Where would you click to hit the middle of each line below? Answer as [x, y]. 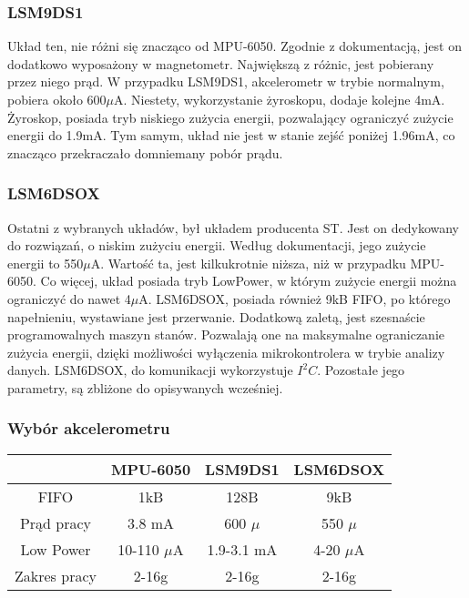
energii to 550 [46, 263]
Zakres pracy [56, 575]
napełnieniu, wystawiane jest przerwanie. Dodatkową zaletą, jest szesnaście [216, 316]
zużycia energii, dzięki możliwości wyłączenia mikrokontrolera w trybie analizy [226, 352]
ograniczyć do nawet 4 [69, 298]
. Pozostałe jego [361, 370]
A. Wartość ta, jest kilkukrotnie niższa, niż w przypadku [248, 263]
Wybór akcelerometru [89, 428]
